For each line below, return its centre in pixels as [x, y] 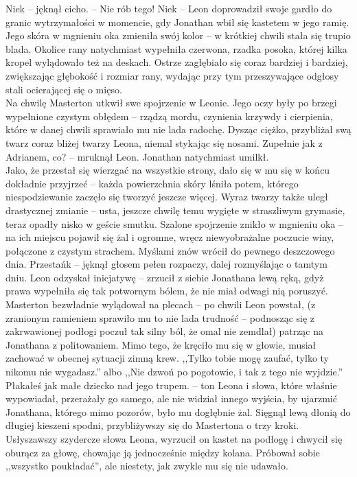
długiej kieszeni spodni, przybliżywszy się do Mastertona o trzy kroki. [152, 425]
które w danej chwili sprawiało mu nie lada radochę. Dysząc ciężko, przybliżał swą [178, 129]
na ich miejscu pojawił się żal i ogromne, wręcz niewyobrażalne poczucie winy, [170, 237]
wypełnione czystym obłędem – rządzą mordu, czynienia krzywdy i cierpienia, [169, 116]
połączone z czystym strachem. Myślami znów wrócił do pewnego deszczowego [170, 250]
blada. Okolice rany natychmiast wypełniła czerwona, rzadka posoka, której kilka [176, 48]
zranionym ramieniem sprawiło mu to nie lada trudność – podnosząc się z [160, 317]
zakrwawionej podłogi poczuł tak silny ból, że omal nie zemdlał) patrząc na [165, 331]
